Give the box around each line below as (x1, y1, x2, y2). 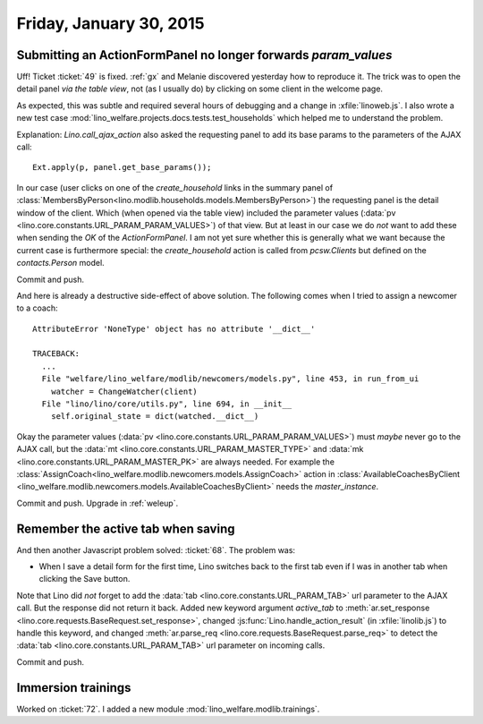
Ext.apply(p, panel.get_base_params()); (32, 162, 212, 173)
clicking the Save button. (38, 574, 131, 584)
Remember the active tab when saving (16, 521, 235, 536)
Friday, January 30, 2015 (16, 13, 205, 33)
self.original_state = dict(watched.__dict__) (50, 412, 259, 422)
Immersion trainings (16, 680, 131, 695)
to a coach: (16, 302, 58, 313)
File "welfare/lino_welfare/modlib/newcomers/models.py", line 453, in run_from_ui (41, 374, 419, 384)
